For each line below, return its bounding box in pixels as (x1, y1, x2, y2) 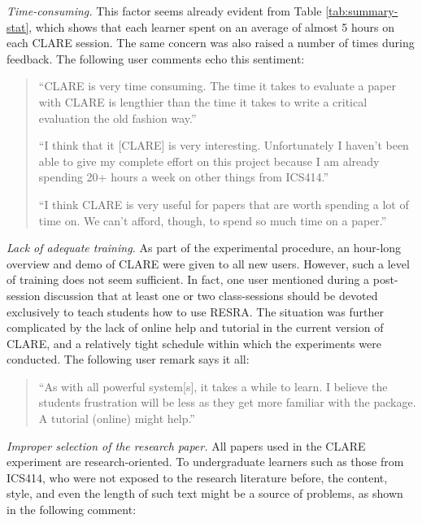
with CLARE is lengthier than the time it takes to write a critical (38, 93, 368, 110)
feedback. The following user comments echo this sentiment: (7, 50, 305, 67)
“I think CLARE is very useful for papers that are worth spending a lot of (38, 195, 409, 212)
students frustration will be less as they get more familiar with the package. (38, 394, 416, 411)
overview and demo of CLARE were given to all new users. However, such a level (7, 255, 410, 272)
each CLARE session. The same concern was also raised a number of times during (7, 34, 415, 51)
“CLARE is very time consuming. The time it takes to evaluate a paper (38, 77, 396, 94)
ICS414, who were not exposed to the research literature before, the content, (7, 469, 388, 486)
